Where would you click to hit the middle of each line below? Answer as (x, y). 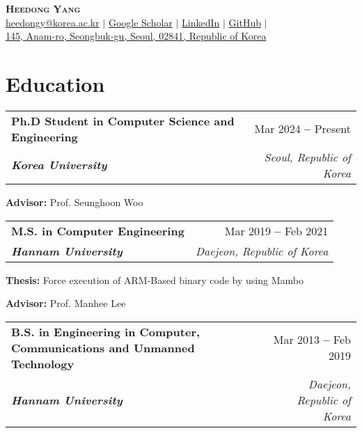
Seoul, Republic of (307, 157)
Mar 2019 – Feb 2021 (276, 230)
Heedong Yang (43, 8)
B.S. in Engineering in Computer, (106, 331)
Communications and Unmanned (103, 347)
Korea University (59, 165)
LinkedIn (201, 22)
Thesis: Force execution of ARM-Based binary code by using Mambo (155, 280)
